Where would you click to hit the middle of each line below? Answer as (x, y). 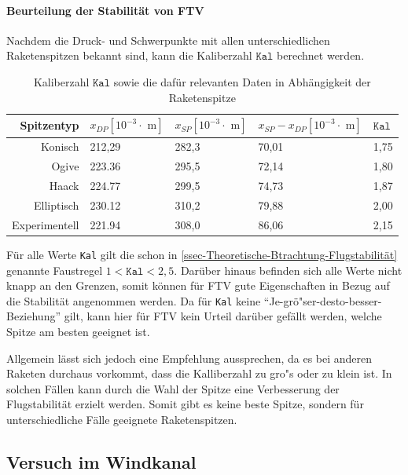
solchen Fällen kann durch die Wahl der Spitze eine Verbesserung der (173, 388)
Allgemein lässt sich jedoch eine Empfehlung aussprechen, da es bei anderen (189, 358)
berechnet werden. (321, 55)
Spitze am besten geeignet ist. (78, 331)
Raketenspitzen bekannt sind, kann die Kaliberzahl (129, 55)
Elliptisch (56, 205)
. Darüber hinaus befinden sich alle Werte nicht (288, 270)
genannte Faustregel (55, 270)
